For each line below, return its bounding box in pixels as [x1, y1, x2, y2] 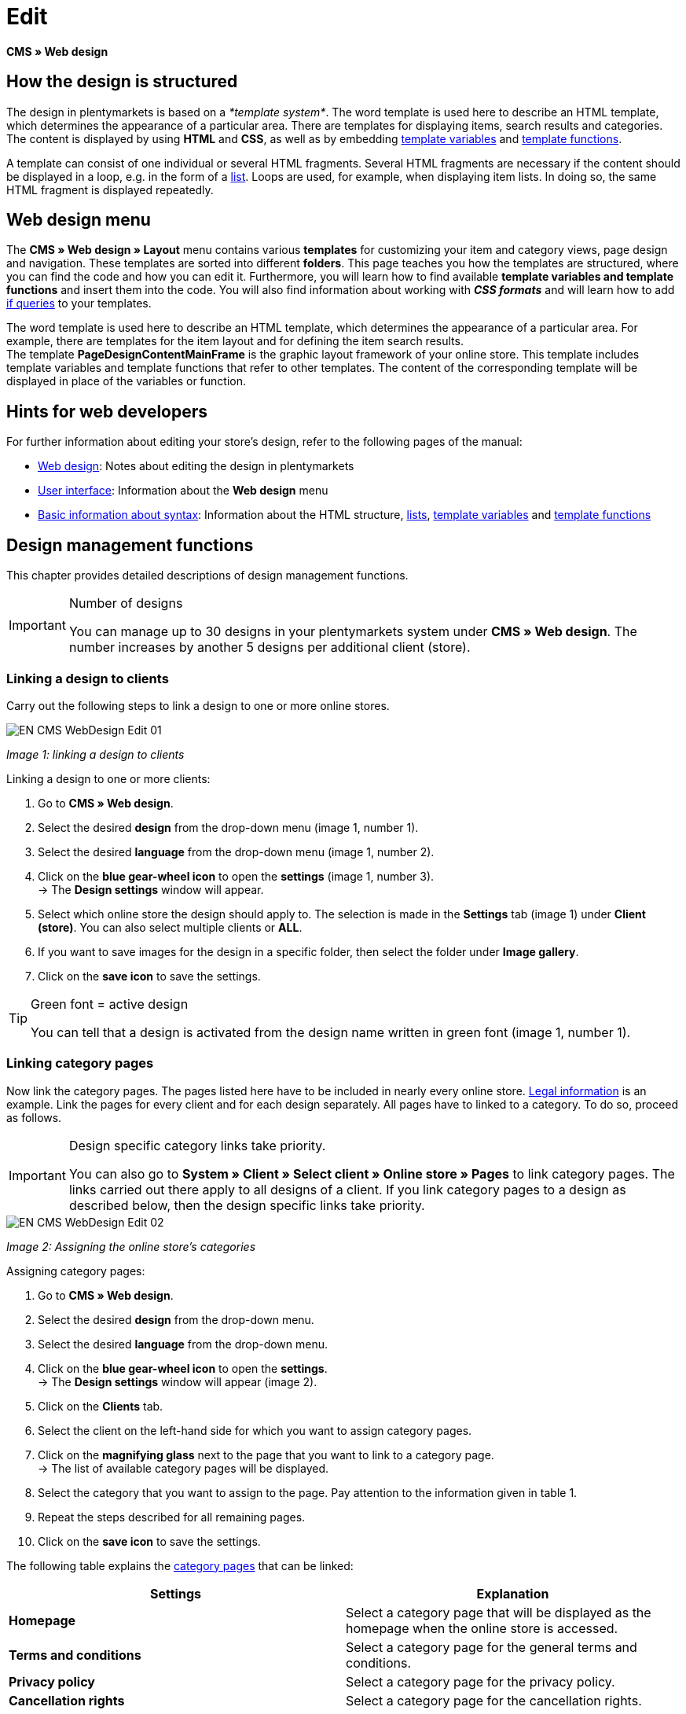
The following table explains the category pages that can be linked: [6, 1558, 354, 1572]
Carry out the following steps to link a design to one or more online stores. [6, 698, 390, 712]
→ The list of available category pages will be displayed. [38, 1461, 329, 1475]
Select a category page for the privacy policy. [346, 1673, 615, 1690]
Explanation [476, 1585, 549, 1602]
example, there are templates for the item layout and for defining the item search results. [6, 334, 464, 348]
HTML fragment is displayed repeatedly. [6, 182, 214, 197]
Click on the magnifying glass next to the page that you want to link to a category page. [38, 1447, 494, 1462]
